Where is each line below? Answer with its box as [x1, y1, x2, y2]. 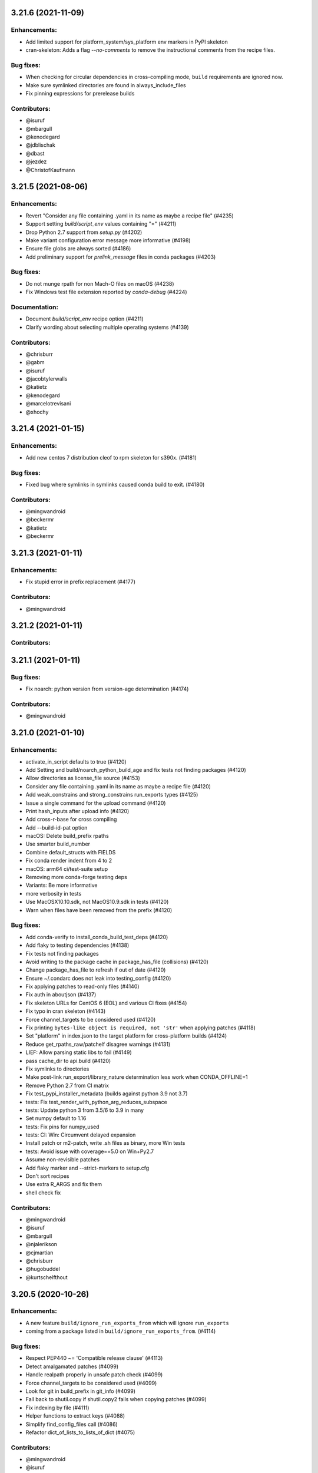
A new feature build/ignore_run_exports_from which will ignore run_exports [25, 1319, 229, 1326]
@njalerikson [25, 1241, 58, 1248]
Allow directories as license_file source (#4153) [25, 775, 141, 782]
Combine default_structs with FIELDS [25, 848, 116, 856]
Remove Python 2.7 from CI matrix [25, 1082, 109, 1089]
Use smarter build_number [25, 840, 91, 848]
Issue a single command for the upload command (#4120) [25, 799, 166, 807]
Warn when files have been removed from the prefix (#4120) [25, 906, 173, 913]
